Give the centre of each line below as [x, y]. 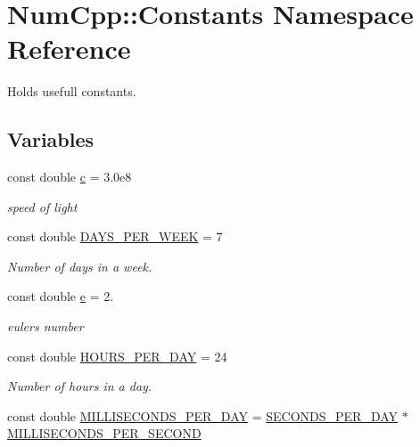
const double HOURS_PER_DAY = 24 [117, 356]
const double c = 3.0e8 [70, 177]
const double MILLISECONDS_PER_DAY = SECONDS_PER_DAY [203, 415]
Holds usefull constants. [72, 91]
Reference [69, 49]
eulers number [45, 326]
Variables [51, 139]
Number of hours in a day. [80, 386]
